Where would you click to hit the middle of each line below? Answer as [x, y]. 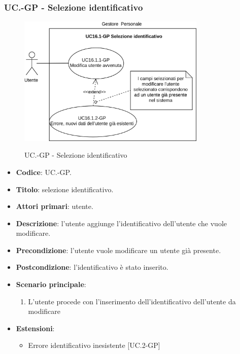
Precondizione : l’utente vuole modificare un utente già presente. [118, 250]
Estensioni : [35, 328]
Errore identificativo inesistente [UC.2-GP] [94, 345]
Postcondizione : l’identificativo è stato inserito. [92, 267]
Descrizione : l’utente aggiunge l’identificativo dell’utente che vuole [121, 223]
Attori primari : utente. [55, 206]
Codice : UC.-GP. [44, 172]
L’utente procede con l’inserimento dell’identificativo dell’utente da [132, 301]
